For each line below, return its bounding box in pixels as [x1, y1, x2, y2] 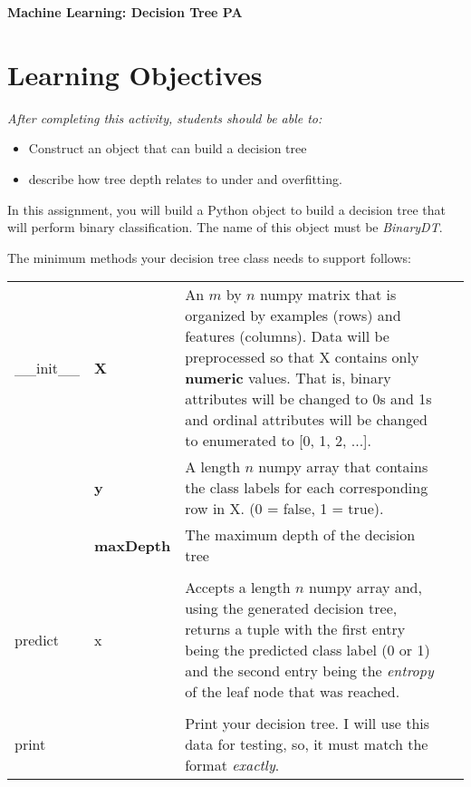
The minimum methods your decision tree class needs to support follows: [7, 248, 411, 267]
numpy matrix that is [259, 284, 397, 306]
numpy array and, [308, 577, 422, 598]
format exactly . [185, 754, 280, 776]
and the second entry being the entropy [185, 660, 434, 682]
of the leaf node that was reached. [185, 681, 400, 703]
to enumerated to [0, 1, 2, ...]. [185, 430, 371, 452]
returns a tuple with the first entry [185, 618, 406, 640]
